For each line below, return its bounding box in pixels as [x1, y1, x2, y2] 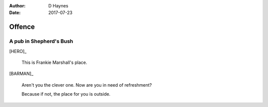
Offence [9, 23, 35, 31]
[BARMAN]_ [9, 71, 34, 77]
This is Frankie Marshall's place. [21, 59, 87, 65]
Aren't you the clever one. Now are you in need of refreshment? [21, 82, 152, 88]
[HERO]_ [9, 48, 27, 54]
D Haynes [48, 3, 68, 8]
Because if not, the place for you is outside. [21, 91, 111, 97]
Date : [9, 10, 21, 16]
